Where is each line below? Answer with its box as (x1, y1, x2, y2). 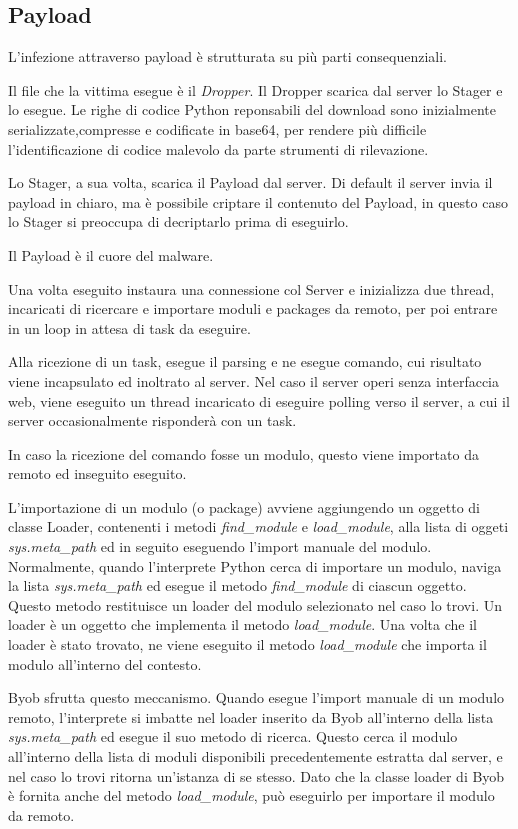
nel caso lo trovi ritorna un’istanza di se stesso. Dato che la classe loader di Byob (8, 765, 505, 786)
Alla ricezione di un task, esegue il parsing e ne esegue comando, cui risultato (8, 351, 482, 372)
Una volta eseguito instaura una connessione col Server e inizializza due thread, (8, 278, 495, 299)
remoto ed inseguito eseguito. (8, 463, 187, 484)
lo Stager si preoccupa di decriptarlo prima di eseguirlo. (8, 211, 349, 232)
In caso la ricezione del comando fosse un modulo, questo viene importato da (8, 443, 479, 464)
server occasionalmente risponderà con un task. (8, 410, 297, 431)
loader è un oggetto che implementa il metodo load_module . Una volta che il (8, 614, 477, 635)
